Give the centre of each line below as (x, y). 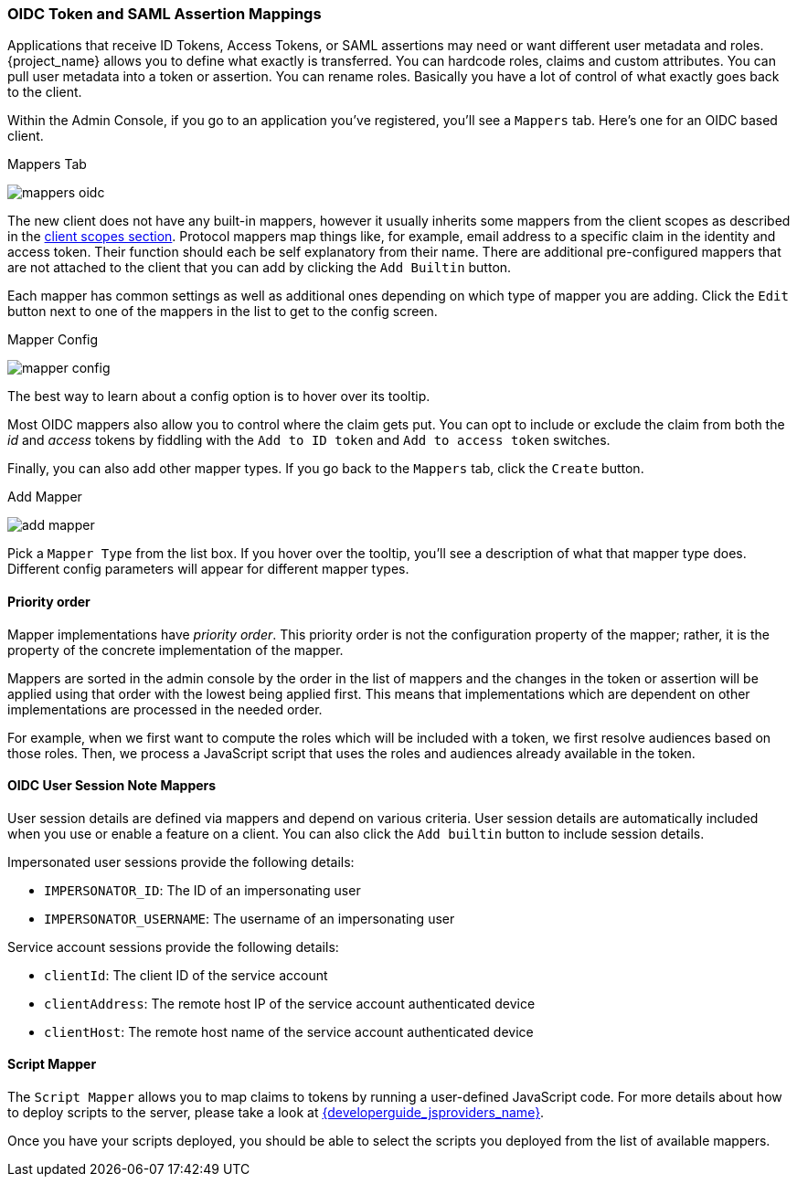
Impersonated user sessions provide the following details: (181, 862)
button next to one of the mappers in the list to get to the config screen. (223, 312)
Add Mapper (45, 497)
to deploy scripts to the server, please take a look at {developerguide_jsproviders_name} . (276, 1113)
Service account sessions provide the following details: (173, 946)
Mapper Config (53, 340)
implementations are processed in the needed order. (165, 709)
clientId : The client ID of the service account (186, 975)
